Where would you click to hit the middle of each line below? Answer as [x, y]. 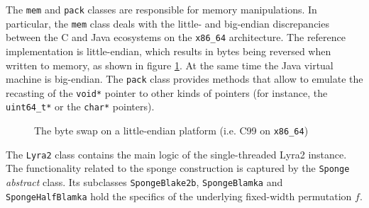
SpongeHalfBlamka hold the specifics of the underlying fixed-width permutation [179, 196]
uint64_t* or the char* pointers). [80, 106]
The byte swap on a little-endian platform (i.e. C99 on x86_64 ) [171, 131]
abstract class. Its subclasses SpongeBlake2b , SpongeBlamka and [144, 182]
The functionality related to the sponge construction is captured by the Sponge [178, 168]
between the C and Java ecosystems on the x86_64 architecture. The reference [176, 37]
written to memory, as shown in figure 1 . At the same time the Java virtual [170, 65]
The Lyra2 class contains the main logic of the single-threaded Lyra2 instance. [176, 154]
